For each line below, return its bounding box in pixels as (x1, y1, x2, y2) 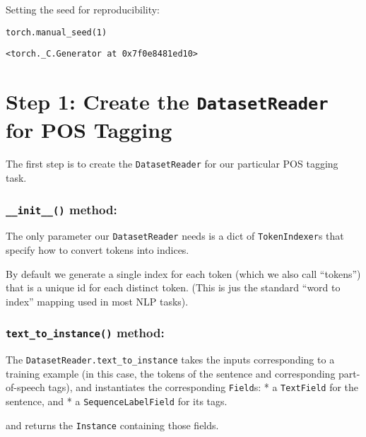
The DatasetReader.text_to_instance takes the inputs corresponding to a (6, 352, 335, 367)
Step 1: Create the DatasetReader (6, 87, 329, 116)
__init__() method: (6, 200, 117, 218)
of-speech (6, 380, 45, 395)
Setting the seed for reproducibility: (6, 2, 160, 16)
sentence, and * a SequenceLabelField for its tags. (6, 394, 228, 409)
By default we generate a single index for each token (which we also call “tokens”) (6, 266, 361, 281)
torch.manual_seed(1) (6, 27, 107, 37)
